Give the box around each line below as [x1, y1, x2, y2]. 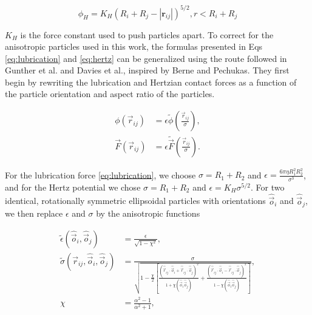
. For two [251, 180, 285, 193]
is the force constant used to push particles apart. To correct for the [20, 28, 274, 41]
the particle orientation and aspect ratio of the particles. [5, 87, 215, 100]
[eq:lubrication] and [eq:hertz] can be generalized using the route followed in [5, 52, 287, 64]
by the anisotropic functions [96, 207, 200, 220]
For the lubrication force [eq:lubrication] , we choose [5, 168, 196, 181]
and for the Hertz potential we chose [5, 180, 141, 193]
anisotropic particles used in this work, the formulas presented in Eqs [5, 40, 263, 53]
